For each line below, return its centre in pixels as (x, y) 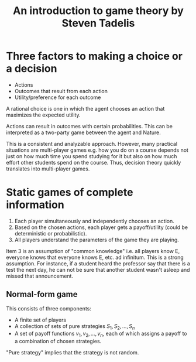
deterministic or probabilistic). (51, 233)
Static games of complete (70, 192)
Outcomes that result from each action (61, 91)
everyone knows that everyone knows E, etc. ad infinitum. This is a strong (95, 257)
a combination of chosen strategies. (58, 341)
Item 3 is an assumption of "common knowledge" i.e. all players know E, (93, 251)
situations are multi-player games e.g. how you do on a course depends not (97, 150)
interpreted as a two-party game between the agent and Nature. (83, 132)
